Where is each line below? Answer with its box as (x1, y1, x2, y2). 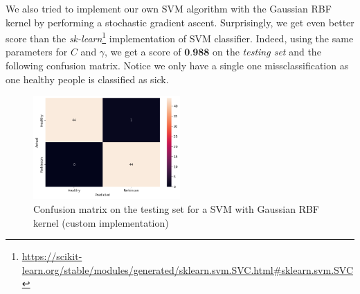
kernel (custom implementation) (33, 215, 169, 230)
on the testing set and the (213, 44, 321, 59)
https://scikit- (21, 249, 82, 263)
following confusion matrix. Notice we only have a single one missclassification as (6, 58, 349, 73)
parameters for (6, 44, 68, 59)
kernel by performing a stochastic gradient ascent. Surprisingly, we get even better (6, 15, 354, 29)
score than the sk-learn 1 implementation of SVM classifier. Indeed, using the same (6, 29, 354, 45)
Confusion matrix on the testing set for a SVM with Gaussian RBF (33, 201, 319, 216)
